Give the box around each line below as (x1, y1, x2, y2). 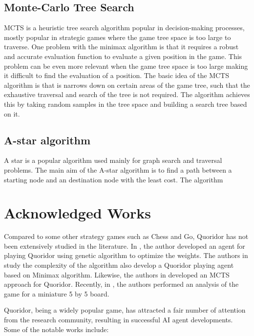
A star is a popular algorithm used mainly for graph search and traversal (4, 155, 222, 165)
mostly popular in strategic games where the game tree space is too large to (4, 32, 231, 42)
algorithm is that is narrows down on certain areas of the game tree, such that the (4, 79, 250, 90)
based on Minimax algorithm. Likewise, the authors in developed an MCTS (4, 269, 230, 279)
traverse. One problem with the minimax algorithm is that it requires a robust (4, 41, 239, 52)
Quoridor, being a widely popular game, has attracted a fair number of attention (4, 305, 246, 315)
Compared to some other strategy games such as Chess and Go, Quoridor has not (4, 231, 249, 241)
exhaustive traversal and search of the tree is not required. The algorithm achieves (4, 89, 250, 99)
